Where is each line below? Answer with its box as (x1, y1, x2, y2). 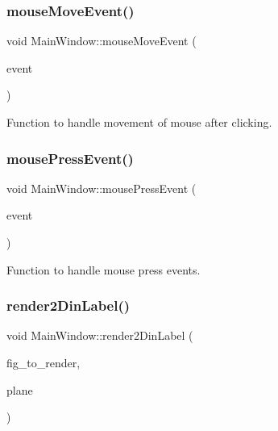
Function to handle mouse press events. (6, 261, 201, 278)
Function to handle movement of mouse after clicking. (6, 114, 272, 130)
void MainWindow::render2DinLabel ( (6, 327, 193, 344)
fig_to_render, (6, 354, 81, 370)
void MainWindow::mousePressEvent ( (6, 179, 197, 196)
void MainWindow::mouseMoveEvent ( (6, 32, 197, 49)
